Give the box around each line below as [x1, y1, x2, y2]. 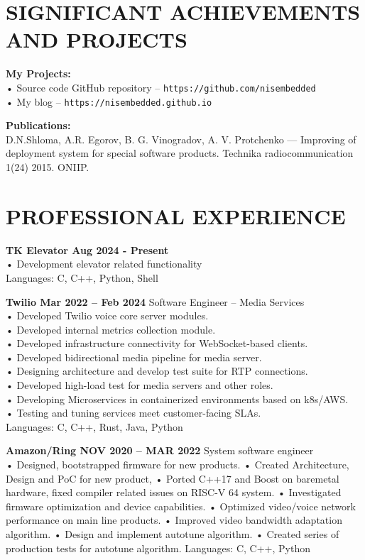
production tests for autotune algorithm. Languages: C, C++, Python [6, 540, 310, 555]
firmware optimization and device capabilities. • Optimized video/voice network [6, 498, 356, 513]
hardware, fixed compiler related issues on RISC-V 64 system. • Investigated [6, 485, 342, 500]
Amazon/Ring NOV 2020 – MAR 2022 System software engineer [6, 443, 314, 458]
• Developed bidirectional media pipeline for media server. [6, 349, 262, 364]
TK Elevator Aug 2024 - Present [6, 242, 169, 257]
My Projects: [6, 66, 71, 81]
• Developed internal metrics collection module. [6, 322, 216, 336]
